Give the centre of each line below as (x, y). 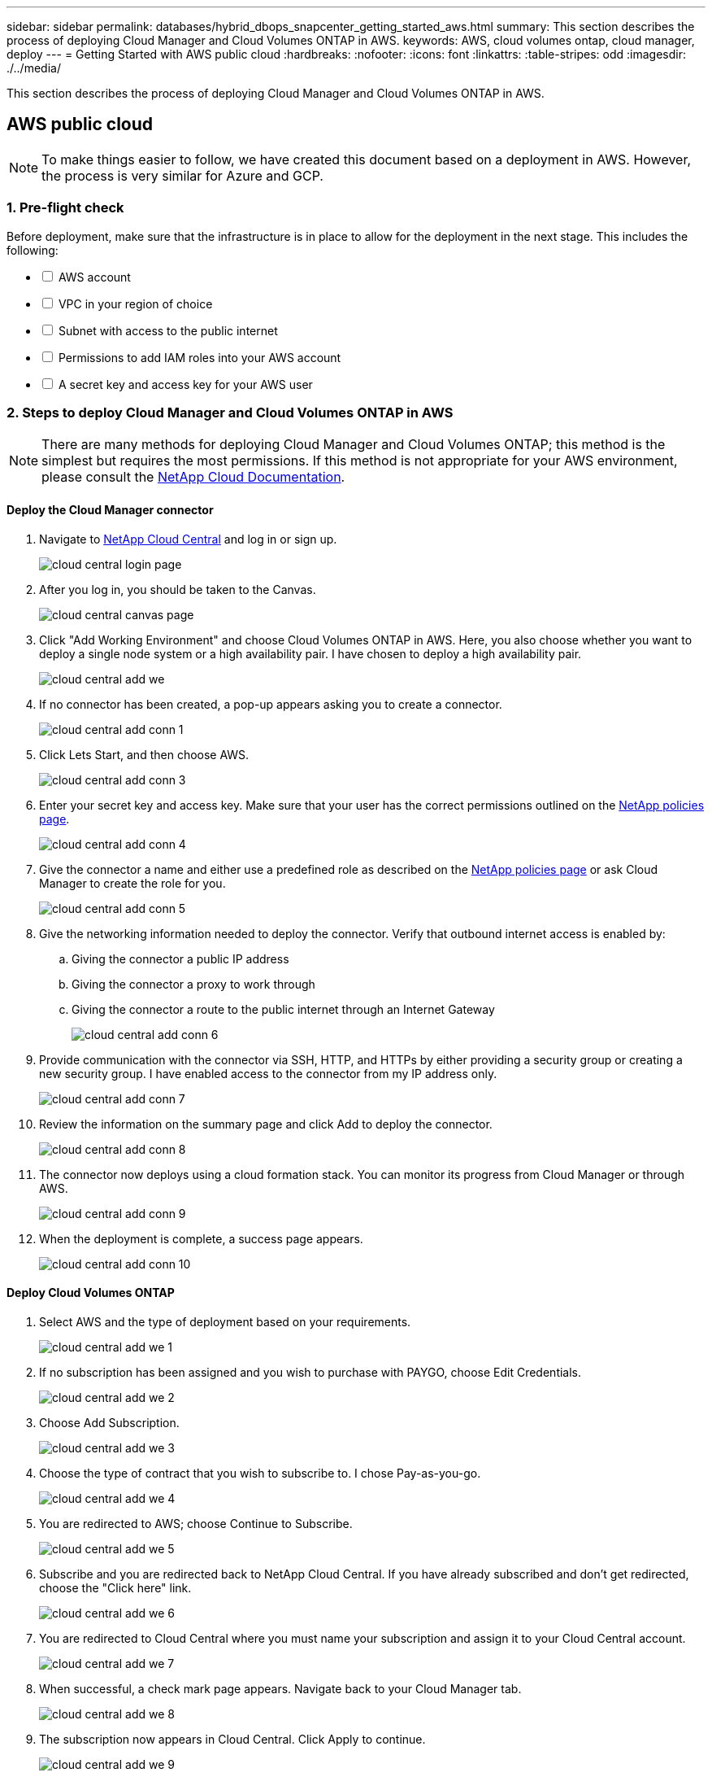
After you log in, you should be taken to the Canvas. (178, 589)
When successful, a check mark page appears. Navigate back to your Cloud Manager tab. (280, 1688)
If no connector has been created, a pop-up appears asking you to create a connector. (271, 704)
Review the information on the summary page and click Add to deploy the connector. (266, 1124)
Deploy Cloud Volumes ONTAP (91, 1293)
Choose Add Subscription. (109, 1422)
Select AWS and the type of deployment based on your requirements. (225, 1321)
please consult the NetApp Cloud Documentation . (193, 477)
